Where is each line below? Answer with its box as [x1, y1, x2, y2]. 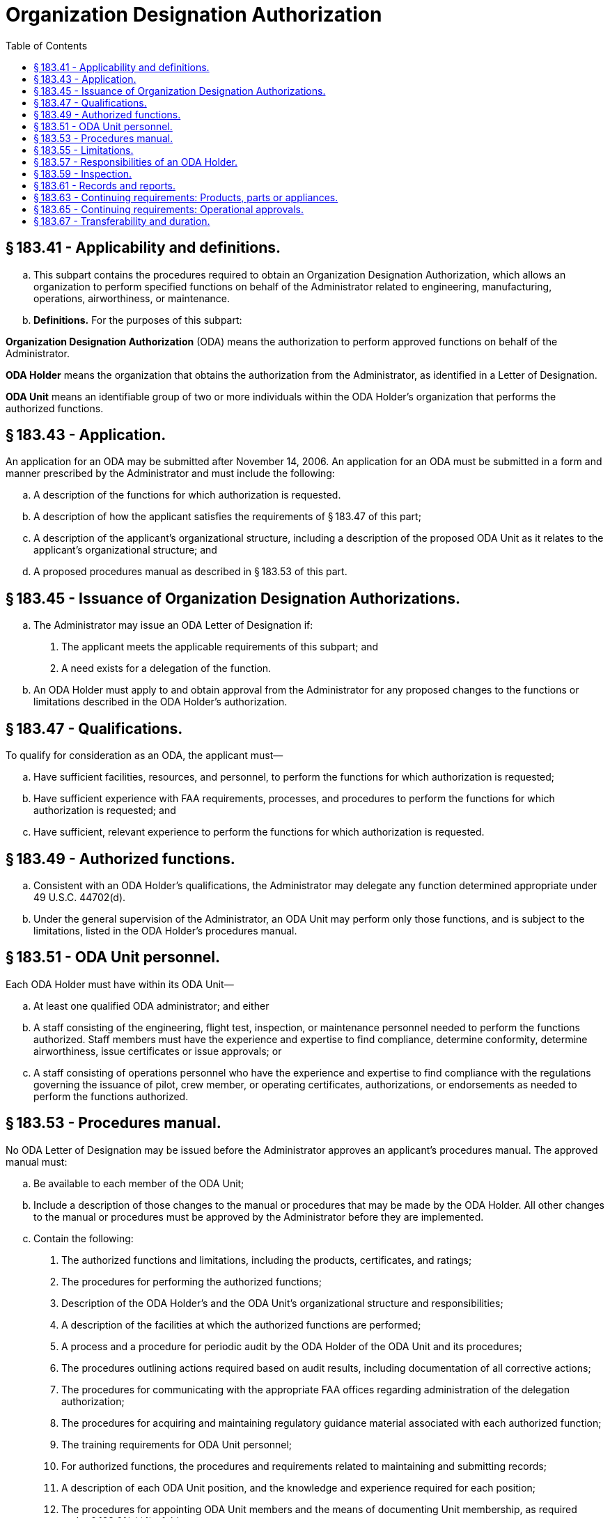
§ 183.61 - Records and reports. [33, 179, 176, 191]
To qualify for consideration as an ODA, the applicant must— [6, 749, 283, 762]
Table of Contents [6, 39, 88, 52]
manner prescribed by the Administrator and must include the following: [6, 467, 335, 480]
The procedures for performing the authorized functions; [61, 1275, 322, 1288]
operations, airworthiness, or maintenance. [33, 292, 230, 304]
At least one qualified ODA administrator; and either [33, 999, 269, 1012]
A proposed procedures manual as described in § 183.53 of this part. [33, 565, 347, 578]
